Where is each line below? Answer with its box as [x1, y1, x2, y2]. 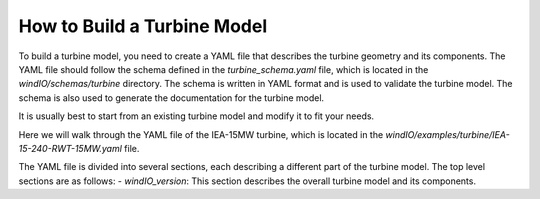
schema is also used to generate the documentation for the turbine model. [18, 91, 325, 104]
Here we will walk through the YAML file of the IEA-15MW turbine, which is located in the [18, 128, 384, 140]
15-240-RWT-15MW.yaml [18, 142, 122, 154]
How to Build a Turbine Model [18, 15, 268, 37]
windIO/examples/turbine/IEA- [385, 128, 510, 140]
